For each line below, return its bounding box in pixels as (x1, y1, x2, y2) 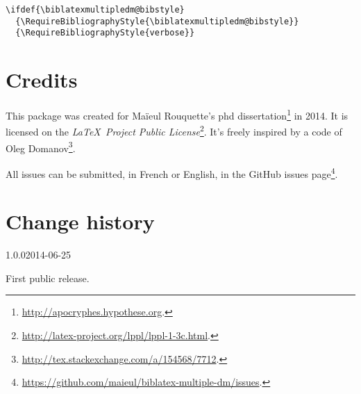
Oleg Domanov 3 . (6, 138, 76, 155)
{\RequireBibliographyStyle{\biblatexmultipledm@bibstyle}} (15, 16, 299, 26)
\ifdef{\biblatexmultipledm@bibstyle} (6, 5, 185, 15)
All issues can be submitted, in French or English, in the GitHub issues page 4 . (6, 164, 338, 181)
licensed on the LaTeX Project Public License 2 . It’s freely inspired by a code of (6, 122, 342, 138)
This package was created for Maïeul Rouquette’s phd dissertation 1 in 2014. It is (6, 106, 349, 122)
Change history (6, 207, 155, 236)
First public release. (6, 270, 90, 285)
